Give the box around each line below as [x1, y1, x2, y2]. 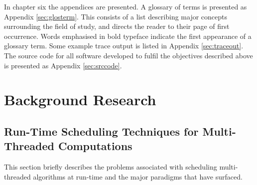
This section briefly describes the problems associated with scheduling [4, 162, 217, 172]
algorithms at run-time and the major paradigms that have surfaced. [33, 171, 243, 182]
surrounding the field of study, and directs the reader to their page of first [4, 21, 230, 31]
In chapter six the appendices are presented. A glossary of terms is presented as [4, 1, 247, 11]
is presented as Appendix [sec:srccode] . [4, 60, 122, 70]
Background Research [4, 89, 156, 110]
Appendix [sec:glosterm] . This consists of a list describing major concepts [4, 11, 228, 21]
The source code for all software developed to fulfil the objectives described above [4, 50, 253, 60]
